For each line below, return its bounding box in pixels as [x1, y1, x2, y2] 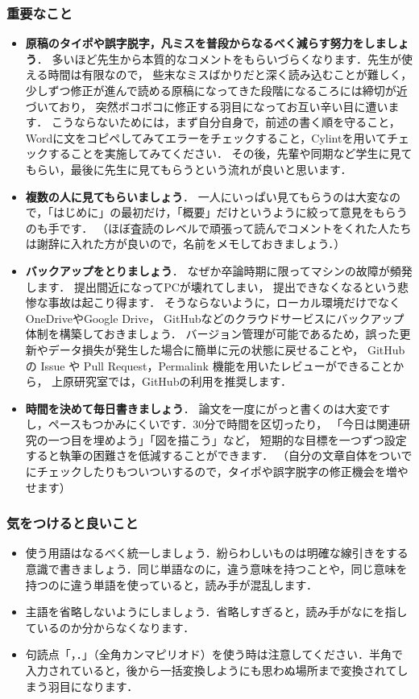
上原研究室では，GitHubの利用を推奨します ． [52, 373, 292, 390]
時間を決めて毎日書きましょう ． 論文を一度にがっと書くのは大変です [25, 399, 391, 416]
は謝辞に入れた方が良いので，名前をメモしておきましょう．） [25, 235, 346, 252]
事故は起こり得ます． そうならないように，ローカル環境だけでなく [48, 294, 400, 311]
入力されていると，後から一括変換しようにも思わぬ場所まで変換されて [25, 662, 397, 679]
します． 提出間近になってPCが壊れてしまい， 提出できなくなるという [25, 278, 398, 295]
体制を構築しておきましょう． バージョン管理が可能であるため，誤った [25, 325, 400, 342]
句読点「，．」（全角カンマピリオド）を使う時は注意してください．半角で [25, 646, 403, 663]
